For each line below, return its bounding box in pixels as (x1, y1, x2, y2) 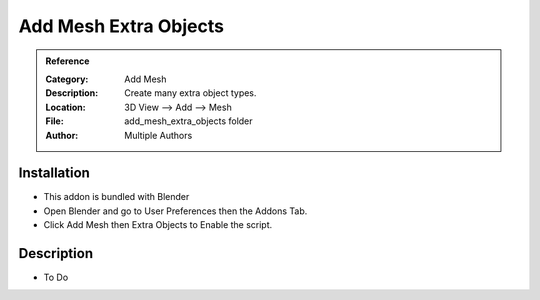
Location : (45, 101, 86, 113)
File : (45, 115, 64, 127)
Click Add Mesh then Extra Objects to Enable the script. (43, 219, 273, 231)
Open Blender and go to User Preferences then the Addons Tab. (43, 205, 308, 217)
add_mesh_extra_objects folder (124, 115, 254, 127)
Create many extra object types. (124, 87, 257, 99)
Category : (45, 73, 89, 85)
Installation (18, 165, 90, 182)
